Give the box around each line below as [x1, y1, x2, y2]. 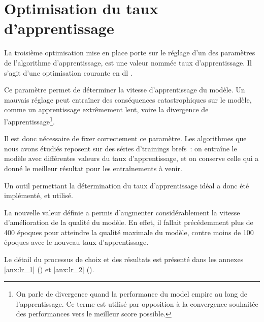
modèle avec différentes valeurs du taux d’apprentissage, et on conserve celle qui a [4, 153, 259, 164]
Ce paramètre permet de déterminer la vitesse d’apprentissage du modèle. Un [4, 84, 245, 95]
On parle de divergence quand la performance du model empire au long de [16, 288, 248, 299]
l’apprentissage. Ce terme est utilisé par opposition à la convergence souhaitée [16, 298, 258, 309]
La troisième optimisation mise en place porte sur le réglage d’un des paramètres [4, 47, 255, 58]
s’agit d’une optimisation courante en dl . [4, 67, 133, 78]
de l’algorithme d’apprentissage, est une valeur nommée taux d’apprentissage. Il [4, 57, 252, 68]
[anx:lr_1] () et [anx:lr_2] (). [4, 264, 94, 274]
